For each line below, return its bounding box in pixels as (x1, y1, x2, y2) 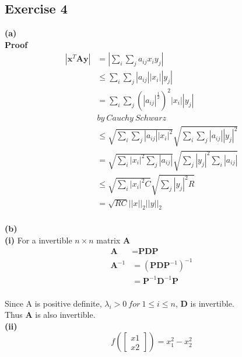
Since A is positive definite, (5, 297, 102, 309)
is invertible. (190, 297, 234, 309)
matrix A (96, 234, 131, 246)
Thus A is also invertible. (5, 308, 96, 321)
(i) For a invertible (5, 234, 72, 246)
